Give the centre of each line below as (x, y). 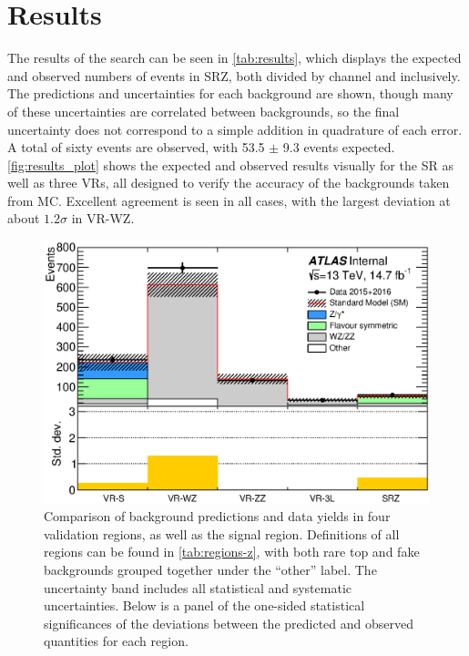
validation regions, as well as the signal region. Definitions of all (222, 533)
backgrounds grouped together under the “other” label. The (210, 569)
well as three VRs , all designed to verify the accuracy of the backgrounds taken (229, 183)
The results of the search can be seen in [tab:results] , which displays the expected (234, 58)
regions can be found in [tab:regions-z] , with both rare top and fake (232, 552)
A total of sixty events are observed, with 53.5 (136, 147)
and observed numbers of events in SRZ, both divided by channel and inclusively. (234, 75)
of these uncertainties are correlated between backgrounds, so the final (204, 111)
